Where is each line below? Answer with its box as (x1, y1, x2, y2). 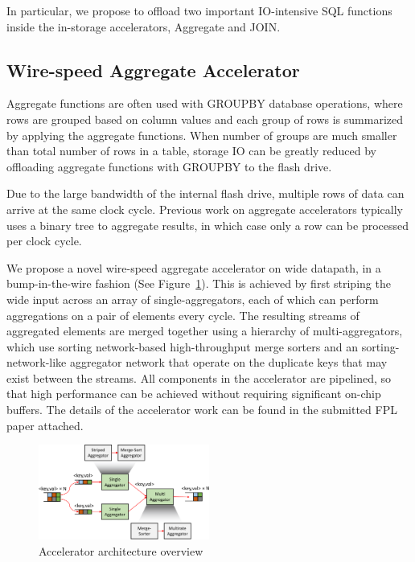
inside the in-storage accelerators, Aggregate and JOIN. (6, 18, 281, 35)
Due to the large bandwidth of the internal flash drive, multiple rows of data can (6, 185, 405, 202)
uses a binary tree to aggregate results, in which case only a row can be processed (6, 216, 409, 233)
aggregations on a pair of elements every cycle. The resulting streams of (6, 306, 360, 323)
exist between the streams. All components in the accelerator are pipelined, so (6, 369, 392, 386)
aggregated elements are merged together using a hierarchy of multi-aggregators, (6, 322, 403, 339)
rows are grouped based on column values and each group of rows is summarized (6, 110, 403, 127)
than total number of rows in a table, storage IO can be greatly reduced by (6, 142, 377, 159)
